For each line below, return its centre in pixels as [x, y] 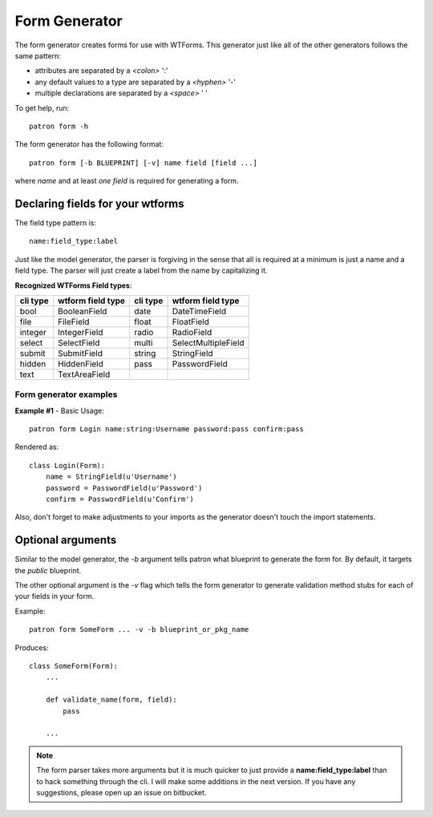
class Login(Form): [67, 465]
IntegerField [80, 332]
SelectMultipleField [208, 342]
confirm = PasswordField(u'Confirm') [119, 500]
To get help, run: [42, 107]
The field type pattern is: [55, 222]
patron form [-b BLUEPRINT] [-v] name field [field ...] [144, 163]
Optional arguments [66, 540]
